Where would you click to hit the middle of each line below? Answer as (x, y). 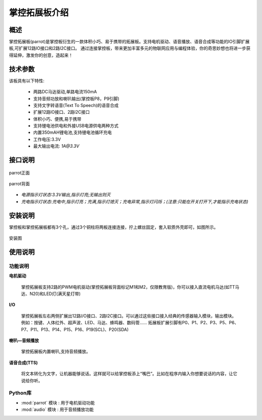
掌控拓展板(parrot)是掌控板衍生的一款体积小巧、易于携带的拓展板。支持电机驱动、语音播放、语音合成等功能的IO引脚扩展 (129, 42)
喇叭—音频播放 (24, 341)
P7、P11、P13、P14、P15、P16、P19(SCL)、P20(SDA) (75, 329)
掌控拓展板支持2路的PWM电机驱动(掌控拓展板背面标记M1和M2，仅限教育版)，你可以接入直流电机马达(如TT (128, 287)
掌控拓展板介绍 (39, 13)
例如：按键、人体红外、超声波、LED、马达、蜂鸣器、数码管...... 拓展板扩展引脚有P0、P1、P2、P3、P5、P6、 (130, 323)
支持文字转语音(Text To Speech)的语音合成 (76, 105)
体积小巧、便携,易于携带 (57, 119)
